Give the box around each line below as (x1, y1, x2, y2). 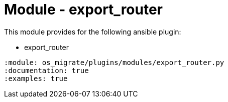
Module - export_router (4, 1, 163, 18)
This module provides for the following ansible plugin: (4, 27, 181, 36)
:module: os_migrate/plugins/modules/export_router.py (4, 58, 224, 66)
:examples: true (4, 74, 68, 82)
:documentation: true (4, 66, 89, 74)
